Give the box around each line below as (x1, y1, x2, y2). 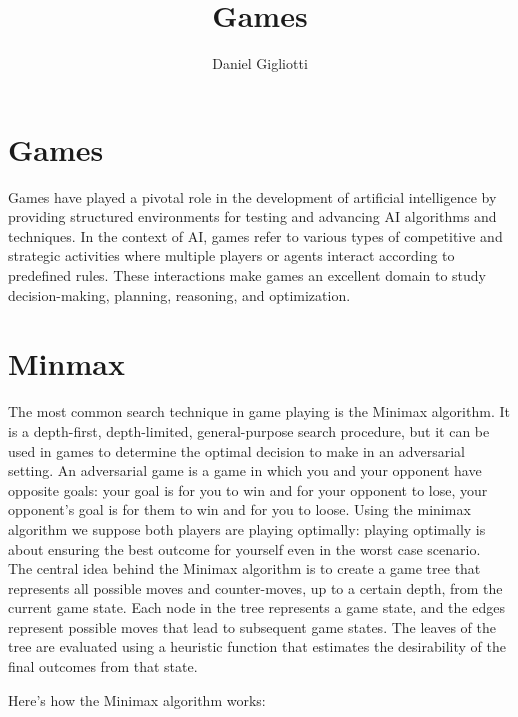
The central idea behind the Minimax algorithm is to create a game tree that (8, 558, 481, 579)
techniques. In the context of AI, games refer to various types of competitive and (8, 225, 503, 246)
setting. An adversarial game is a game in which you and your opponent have (8, 460, 482, 481)
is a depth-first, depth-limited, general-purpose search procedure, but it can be (8, 420, 490, 441)
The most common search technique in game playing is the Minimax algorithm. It (8, 401, 510, 422)
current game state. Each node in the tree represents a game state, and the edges (8, 597, 505, 618)
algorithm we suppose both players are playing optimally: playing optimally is (8, 518, 486, 539)
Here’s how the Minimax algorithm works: (8, 689, 266, 710)
